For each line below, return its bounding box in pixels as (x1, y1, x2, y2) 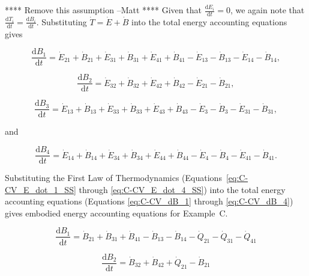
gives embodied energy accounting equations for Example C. (5, 206, 228, 219)
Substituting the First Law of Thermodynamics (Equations (5, 171, 222, 184)
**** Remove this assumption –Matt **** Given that (5, 4, 202, 16)
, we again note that (230, 4, 305, 16)
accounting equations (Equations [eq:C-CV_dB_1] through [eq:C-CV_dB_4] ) (5, 195, 293, 207)
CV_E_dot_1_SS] (5, 183, 76, 195)
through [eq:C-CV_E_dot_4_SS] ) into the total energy (79, 183, 286, 195)
